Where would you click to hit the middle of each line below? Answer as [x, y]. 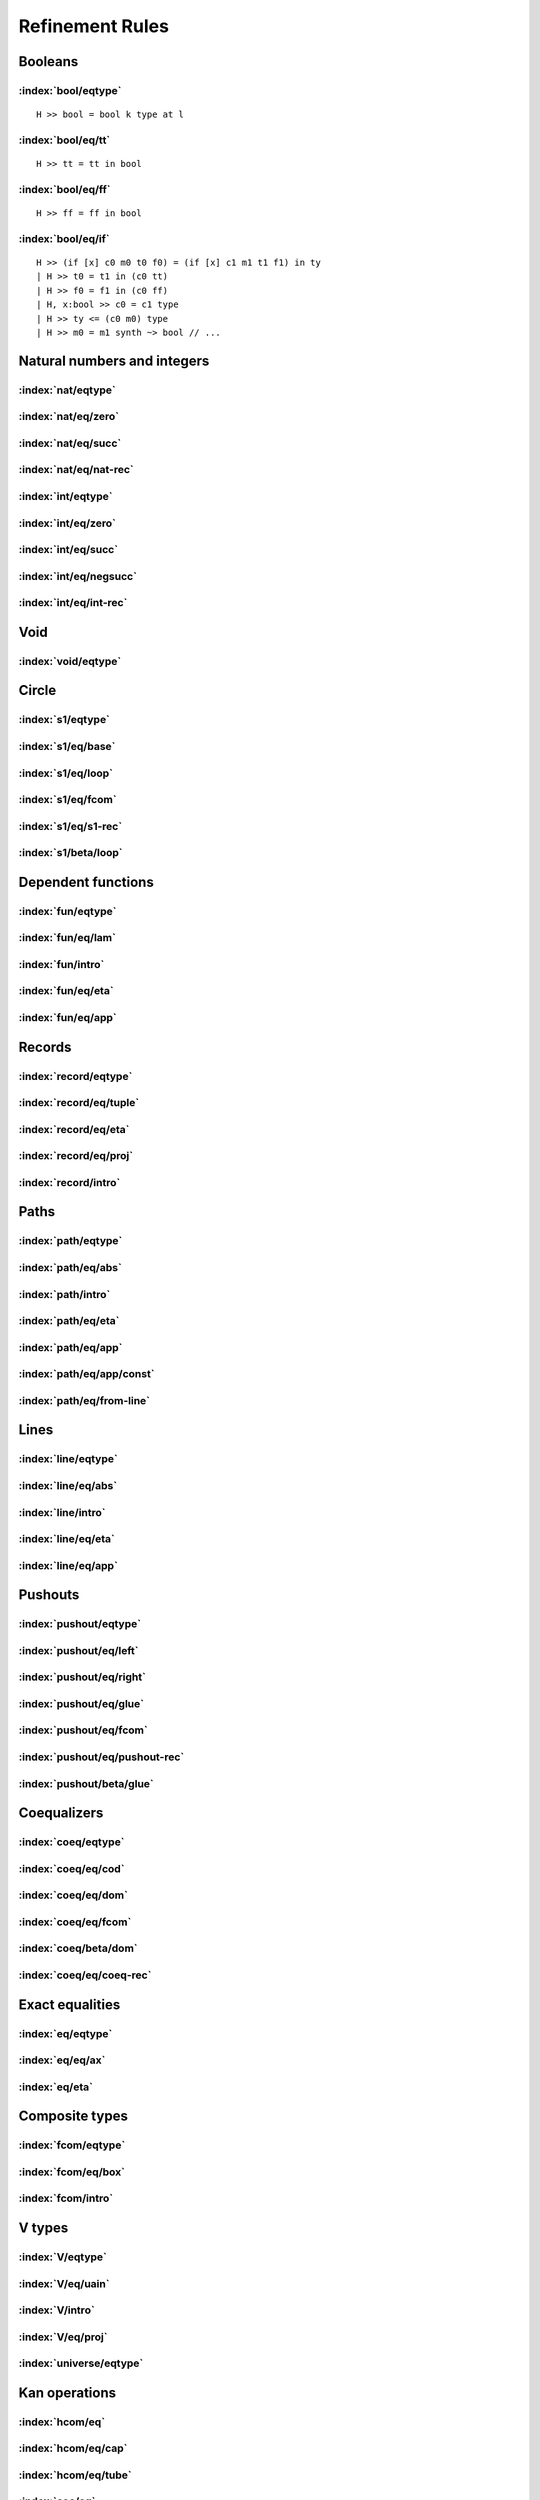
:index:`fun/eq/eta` [66, 991]
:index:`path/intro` [64, 1294]
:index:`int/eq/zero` [67, 523]
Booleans [48, 61]
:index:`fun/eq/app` [67, 1018]
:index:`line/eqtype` [68, 1459]
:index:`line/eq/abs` [68, 1485]
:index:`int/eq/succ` [68, 550]
